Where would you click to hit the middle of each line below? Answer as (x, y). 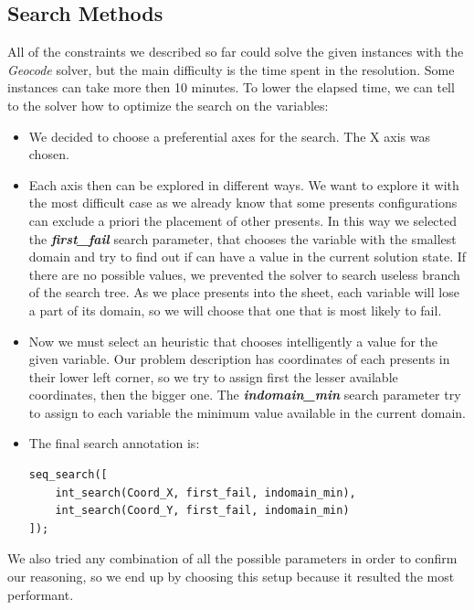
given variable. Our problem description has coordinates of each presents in (239, 359)
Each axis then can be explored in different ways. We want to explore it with (244, 184)
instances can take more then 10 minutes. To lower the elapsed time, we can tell (231, 87)
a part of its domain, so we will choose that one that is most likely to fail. (235, 310)
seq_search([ (68, 475)
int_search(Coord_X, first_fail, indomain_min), (205, 492)
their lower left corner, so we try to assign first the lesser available (213, 376)
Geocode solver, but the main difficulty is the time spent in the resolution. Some (231, 69)
